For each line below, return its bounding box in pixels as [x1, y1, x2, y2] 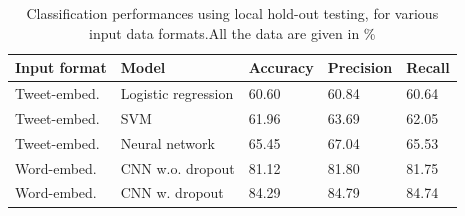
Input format [15, 57, 107, 78]
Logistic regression [120, 83, 234, 104]
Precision [327, 57, 393, 78]
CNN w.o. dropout [120, 157, 235, 178]
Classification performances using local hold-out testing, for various [26, 3, 439, 23]
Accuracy [248, 57, 314, 78]
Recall [406, 57, 450, 78]
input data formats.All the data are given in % [89, 22, 376, 43]
